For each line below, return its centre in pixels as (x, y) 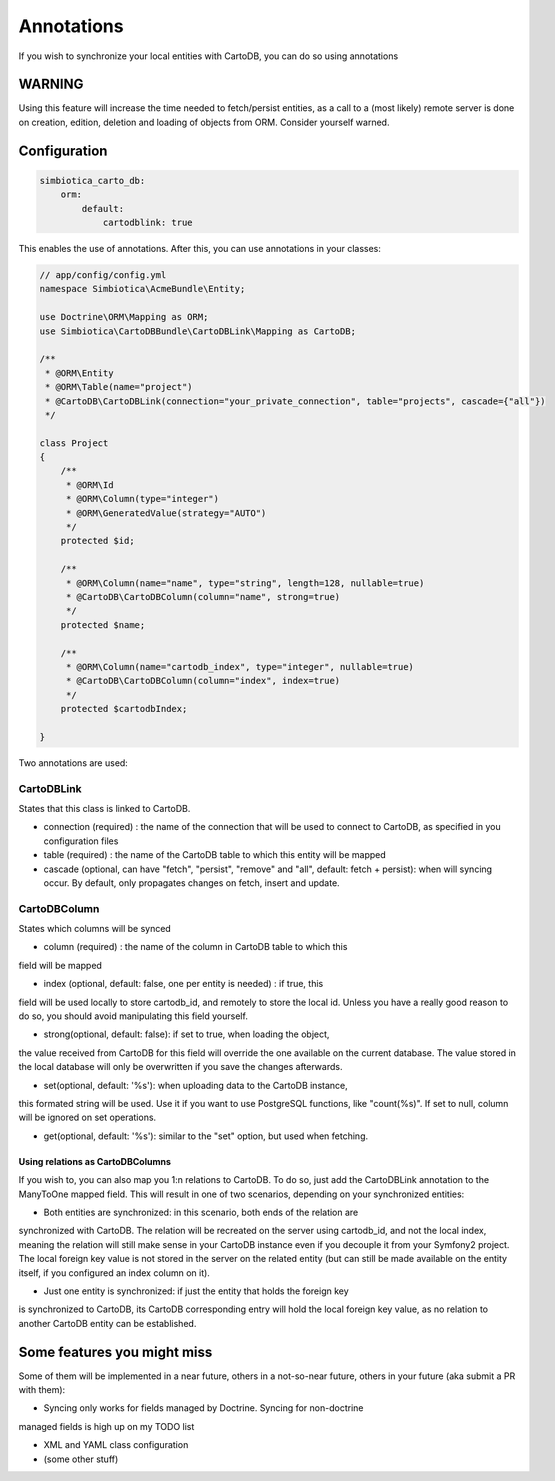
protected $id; (97, 541)
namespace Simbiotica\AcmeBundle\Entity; (142, 289)
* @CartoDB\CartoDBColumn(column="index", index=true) (203, 681)
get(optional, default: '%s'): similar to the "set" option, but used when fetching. (206, 1136)
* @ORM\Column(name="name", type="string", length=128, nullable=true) (245, 583)
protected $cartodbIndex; (124, 709)
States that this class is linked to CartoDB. (104, 808)
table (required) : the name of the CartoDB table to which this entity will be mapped (215, 855)
